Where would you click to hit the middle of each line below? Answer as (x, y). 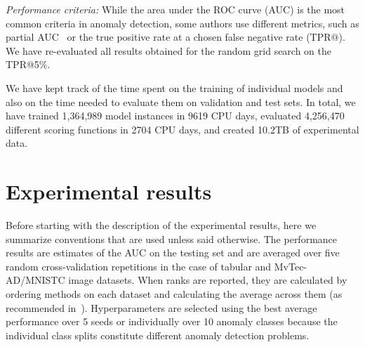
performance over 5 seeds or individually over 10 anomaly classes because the (172, 321)
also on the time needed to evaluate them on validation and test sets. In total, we (181, 102)
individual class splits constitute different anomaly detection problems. (158, 335)
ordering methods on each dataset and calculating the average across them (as (174, 294)
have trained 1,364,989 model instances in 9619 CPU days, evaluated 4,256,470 (175, 116)
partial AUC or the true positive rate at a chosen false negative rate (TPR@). (175, 37)
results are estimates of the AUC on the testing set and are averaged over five (173, 253)
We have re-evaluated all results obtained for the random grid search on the (169, 50)
